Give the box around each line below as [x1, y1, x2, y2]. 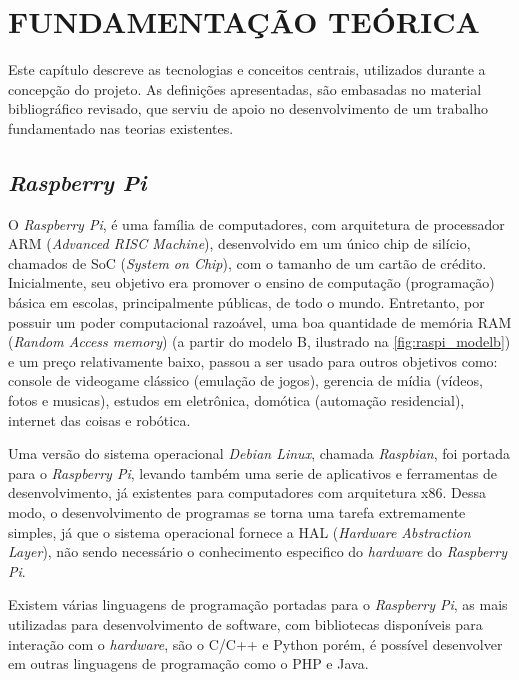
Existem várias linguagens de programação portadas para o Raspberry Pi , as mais [8, 594, 508, 615]
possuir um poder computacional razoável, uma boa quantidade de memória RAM [8, 311, 512, 332]
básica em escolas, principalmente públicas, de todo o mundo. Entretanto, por [8, 292, 485, 313]
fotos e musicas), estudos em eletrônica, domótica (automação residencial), [8, 390, 465, 411]
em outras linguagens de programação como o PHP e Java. [8, 653, 369, 674]
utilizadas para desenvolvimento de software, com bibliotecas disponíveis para [8, 613, 483, 634]
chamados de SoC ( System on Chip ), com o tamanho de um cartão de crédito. [8, 252, 487, 273]
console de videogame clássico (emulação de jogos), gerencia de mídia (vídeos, [8, 370, 483, 391]
